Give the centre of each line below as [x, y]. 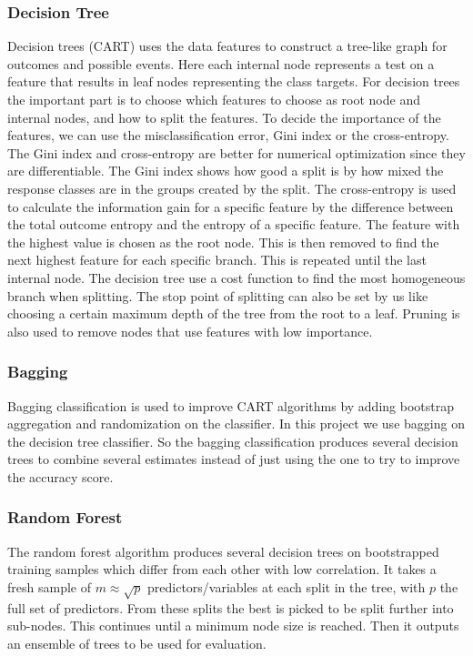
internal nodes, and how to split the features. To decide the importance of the [224, 117]
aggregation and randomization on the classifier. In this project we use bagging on [236, 424]
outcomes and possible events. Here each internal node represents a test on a [221, 63]
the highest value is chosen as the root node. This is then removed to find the [223, 242]
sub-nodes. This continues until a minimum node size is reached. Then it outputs [233, 626]
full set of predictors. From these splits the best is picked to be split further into [231, 607]
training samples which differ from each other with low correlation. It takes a [222, 569]
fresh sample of [49, 586]
